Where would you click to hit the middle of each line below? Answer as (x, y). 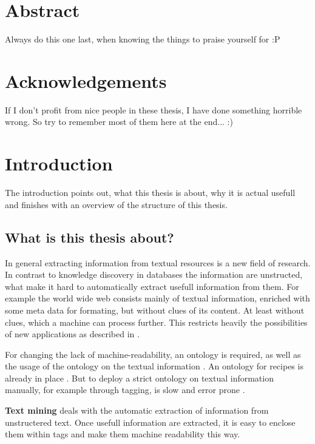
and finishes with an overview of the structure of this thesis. (116, 204)
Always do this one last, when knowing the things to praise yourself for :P (143, 39)
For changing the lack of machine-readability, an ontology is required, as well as (153, 354)
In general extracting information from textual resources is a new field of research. (158, 262)
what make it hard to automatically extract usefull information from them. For (152, 286)
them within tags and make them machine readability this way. (123, 434)
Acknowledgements (86, 80)
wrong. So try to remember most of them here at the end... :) (119, 122)
